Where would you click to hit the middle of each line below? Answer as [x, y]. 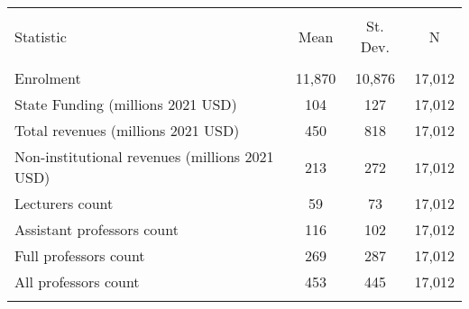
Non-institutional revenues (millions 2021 [144, 156]
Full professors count [80, 255]
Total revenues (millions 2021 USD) [127, 130]
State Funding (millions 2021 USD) [126, 104]
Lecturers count [64, 203]
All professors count [77, 282]
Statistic [41, 36]
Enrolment [48, 78]
